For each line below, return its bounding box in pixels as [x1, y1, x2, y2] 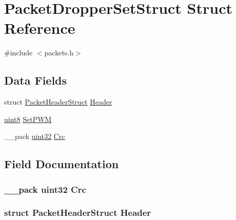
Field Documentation [4, 156, 119, 172]
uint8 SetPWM [4, 113, 52, 124]
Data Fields [4, 72, 67, 88]
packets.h [44, 47, 74, 58]
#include [4, 47, 33, 58]
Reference [4, 17, 75, 38]
